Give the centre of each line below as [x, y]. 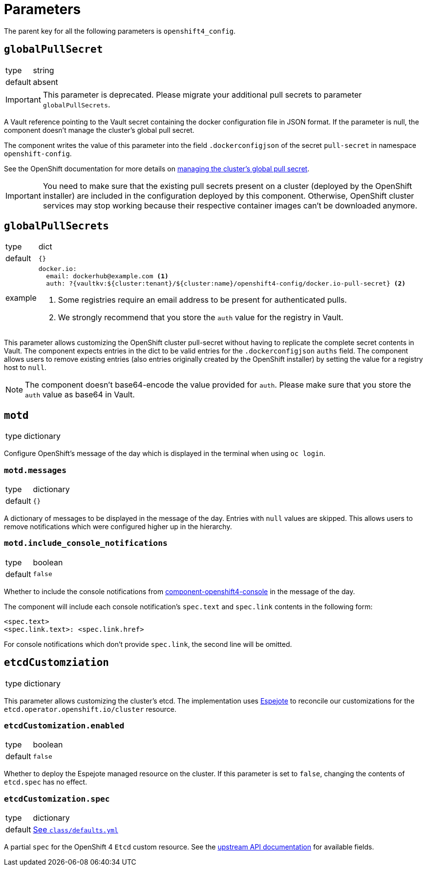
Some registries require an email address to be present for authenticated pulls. [202, 300]
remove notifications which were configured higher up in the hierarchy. [118, 527]
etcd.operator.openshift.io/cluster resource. [90, 709]
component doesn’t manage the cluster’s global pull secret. [99, 130]
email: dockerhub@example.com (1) [107, 276]
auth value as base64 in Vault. [80, 395]
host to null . [25, 368]
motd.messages [35, 470]
